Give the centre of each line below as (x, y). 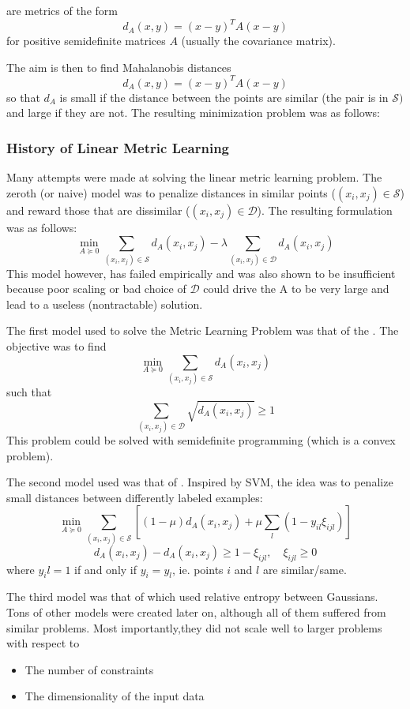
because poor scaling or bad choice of (96, 289)
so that (23, 97)
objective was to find (56, 346)
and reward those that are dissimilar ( (98, 210)
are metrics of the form (62, 10)
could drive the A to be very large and (296, 289)
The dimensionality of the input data (115, 696)
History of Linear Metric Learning (118, 147)
